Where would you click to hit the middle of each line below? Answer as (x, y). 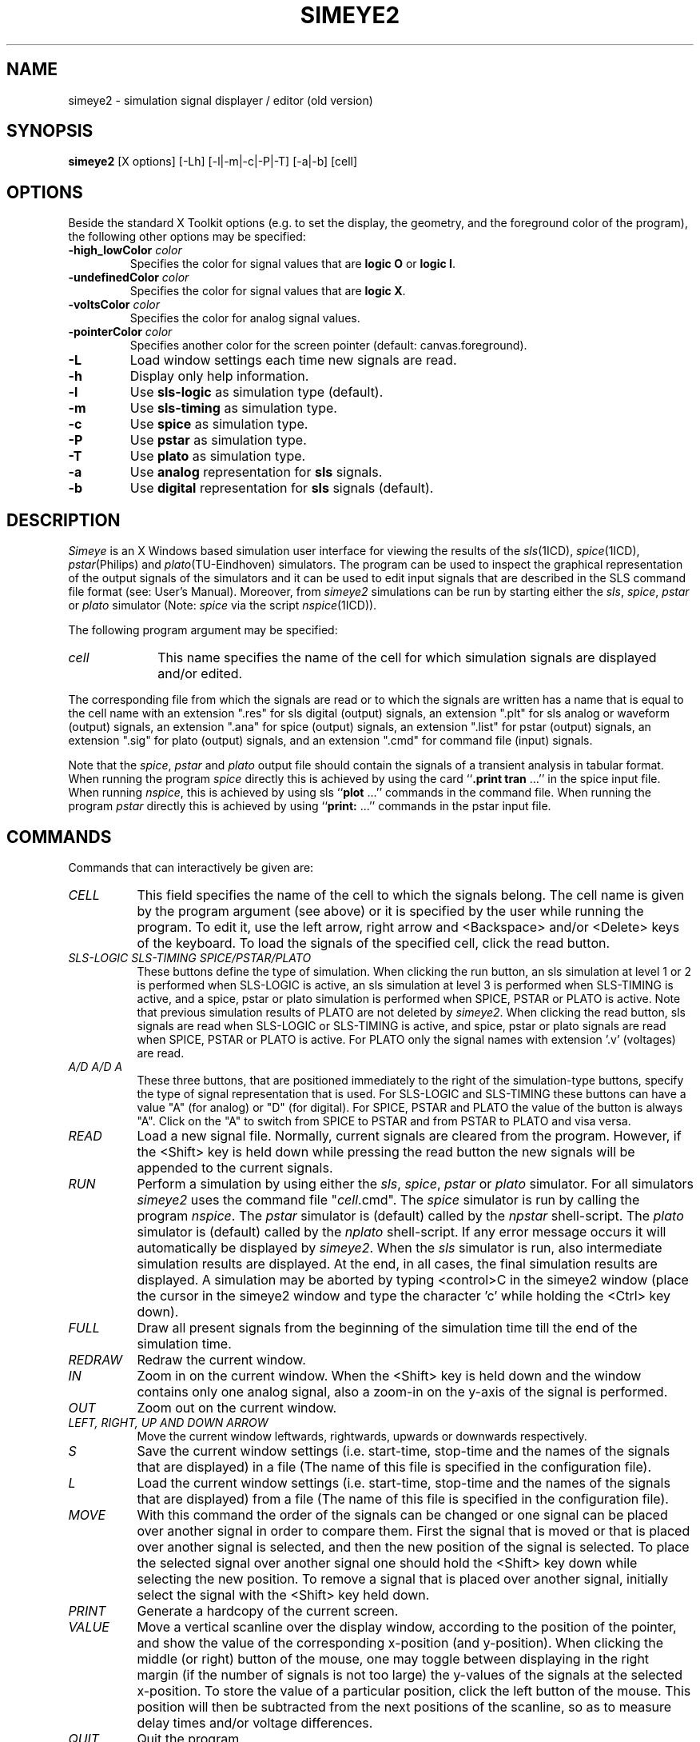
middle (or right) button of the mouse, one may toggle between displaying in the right (393, 1658)
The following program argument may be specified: (203, 630)
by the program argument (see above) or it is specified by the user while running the (390, 911)
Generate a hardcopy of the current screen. (268, 1610)
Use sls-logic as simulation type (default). (257, 392)
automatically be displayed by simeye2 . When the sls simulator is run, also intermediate (400, 1247)
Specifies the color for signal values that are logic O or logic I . (293, 264)
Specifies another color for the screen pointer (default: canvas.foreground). (328, 346)
